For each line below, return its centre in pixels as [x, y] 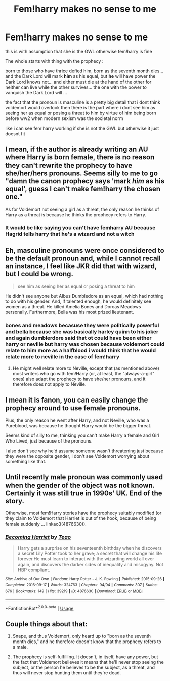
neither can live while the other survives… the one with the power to [76, 87]
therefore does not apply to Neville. [49, 384]
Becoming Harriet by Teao [38, 537]
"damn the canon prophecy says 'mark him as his [85, 181]
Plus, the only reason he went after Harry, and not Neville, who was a [77, 420]
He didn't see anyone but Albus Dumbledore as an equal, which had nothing [84, 296]
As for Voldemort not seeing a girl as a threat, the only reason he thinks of [82, 209]
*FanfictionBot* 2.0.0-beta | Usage [39, 608]
